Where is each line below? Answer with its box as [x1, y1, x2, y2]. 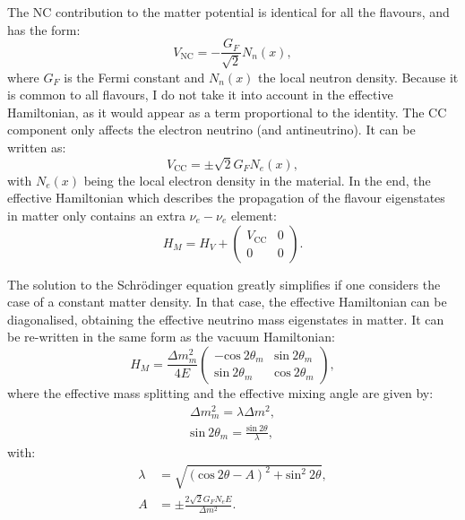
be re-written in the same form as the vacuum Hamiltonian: [7, 327, 335, 346]
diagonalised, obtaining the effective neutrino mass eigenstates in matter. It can [7, 309, 444, 328]
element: [230, 205, 277, 224]
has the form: [7, 20, 81, 39]
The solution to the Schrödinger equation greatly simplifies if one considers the [7, 274, 441, 293]
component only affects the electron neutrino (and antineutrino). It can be [7, 120, 416, 139]
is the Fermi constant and [64, 67, 205, 86]
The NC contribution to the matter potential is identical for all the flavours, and [7, 3, 450, 21]
